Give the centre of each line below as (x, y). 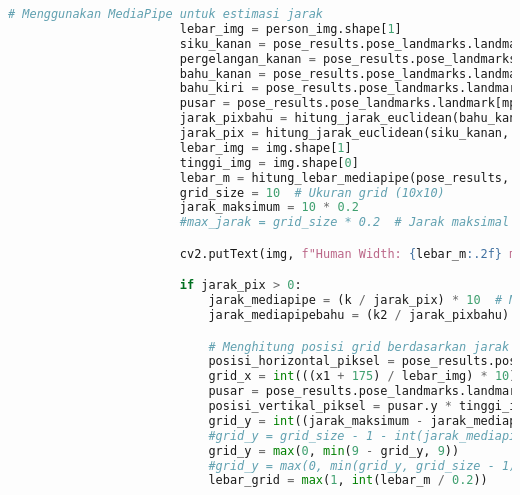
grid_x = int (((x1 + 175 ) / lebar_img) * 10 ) (362, 376)
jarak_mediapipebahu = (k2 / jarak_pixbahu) (359, 315)
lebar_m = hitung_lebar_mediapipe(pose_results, (344, 177)
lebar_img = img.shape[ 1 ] (265, 147)
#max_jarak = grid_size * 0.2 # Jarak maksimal (344, 222)
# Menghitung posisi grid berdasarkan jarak (359, 346)
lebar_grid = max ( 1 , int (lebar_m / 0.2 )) (348, 480)
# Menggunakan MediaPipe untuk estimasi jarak (165, 14)
